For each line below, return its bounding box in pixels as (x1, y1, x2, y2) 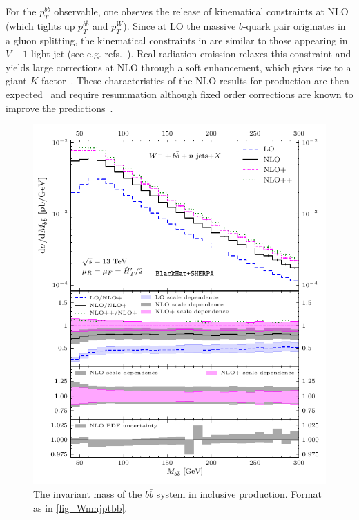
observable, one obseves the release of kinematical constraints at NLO (54, 4, 349, 18)
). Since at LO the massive (123, 18, 236, 32)
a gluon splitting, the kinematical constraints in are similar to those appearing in (6, 32, 348, 47)
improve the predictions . (6, 100, 113, 115)
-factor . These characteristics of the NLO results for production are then (38, 73, 349, 88)
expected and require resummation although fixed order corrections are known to (6, 86, 353, 101)
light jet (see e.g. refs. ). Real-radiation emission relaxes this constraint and (30, 46, 351, 61)
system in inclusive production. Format (156, 487, 322, 501)
